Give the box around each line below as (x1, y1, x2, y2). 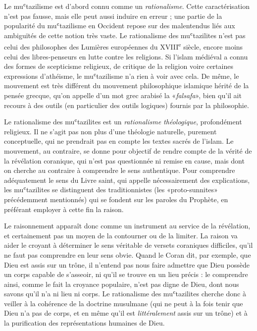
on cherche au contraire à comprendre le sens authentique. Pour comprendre (4, 165, 235, 175)
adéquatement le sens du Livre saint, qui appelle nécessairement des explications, (4, 174, 250, 185)
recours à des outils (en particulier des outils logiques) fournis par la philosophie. (4, 100, 249, 110)
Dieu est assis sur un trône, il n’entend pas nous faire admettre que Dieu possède (4, 259, 250, 270)
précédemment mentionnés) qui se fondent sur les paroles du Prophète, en (4, 194, 228, 204)
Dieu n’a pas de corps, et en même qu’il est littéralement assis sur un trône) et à (4, 308, 248, 318)
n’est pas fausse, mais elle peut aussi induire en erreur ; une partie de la (4, 10, 222, 21)
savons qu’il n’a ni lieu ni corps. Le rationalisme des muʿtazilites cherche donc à (4, 288, 246, 299)
